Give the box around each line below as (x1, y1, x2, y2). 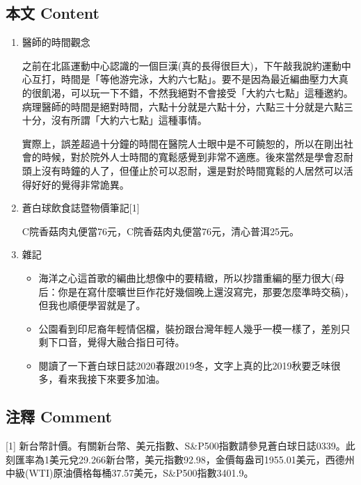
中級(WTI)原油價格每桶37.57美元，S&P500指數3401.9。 (6, 466, 254, 480)
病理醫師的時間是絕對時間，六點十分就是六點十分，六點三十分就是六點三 (22, 99, 353, 113)
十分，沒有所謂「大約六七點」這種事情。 (22, 113, 207, 127)
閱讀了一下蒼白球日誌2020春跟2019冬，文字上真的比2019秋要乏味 (38, 358, 331, 372)
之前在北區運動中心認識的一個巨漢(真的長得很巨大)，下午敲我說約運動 (22, 58, 342, 72)
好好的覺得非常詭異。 (31, 177, 129, 191)
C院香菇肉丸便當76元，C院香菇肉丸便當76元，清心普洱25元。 (22, 223, 300, 238)
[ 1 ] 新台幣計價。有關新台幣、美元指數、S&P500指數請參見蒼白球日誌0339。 (6, 438, 346, 453)
